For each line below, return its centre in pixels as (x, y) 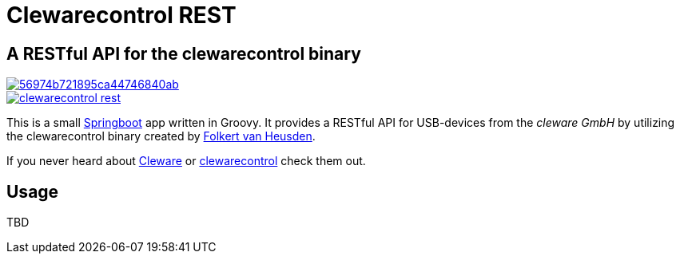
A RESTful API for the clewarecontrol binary (184, 53)
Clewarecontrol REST (121, 15)
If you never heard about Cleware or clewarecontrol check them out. (186, 161)
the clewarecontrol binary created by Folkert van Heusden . (161, 136)
